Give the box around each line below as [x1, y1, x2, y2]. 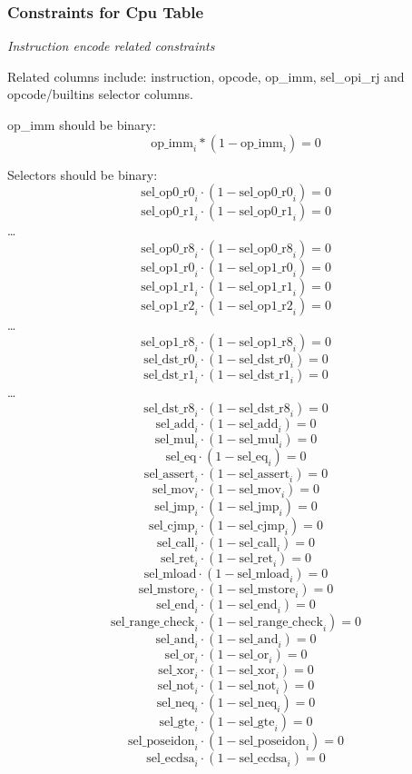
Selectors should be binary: [7, 164, 158, 184]
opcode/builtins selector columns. [7, 84, 193, 104]
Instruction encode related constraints [7, 36, 215, 55]
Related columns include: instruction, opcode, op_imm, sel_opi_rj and [7, 66, 405, 85]
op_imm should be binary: [7, 115, 156, 134]
